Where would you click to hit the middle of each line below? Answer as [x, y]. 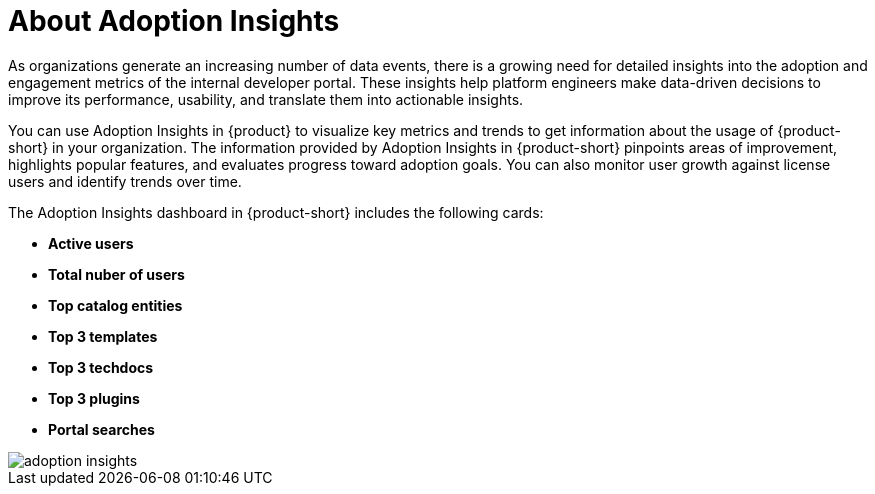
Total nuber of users [116, 274]
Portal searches [101, 429]
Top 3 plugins [94, 398]
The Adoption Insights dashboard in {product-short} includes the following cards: [276, 212]
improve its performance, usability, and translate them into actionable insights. [266, 99]
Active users [91, 243]
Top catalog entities [115, 305]
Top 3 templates [103, 336]
